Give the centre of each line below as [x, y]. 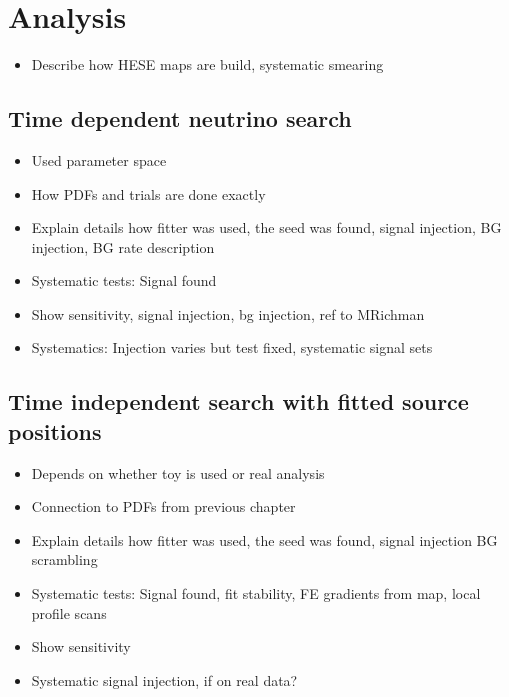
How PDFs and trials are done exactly [148, 193]
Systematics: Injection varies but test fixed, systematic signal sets [232, 347]
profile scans [69, 612]
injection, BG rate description [123, 246]
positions [55, 430]
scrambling [64, 559]
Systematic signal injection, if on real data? [164, 679]
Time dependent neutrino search [180, 118]
